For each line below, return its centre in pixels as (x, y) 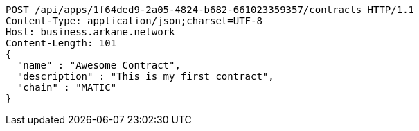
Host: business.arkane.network (90, 32)
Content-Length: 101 (61, 43)
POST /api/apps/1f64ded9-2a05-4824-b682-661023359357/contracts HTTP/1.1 (210, 10)
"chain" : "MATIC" (67, 87)
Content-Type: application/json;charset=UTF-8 (134, 21)
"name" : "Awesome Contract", (99, 65)
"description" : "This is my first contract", (145, 76)
